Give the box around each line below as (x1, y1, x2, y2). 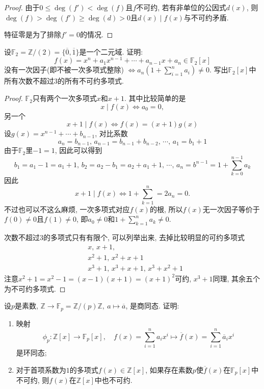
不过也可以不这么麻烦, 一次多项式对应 (4, 203, 130, 214)
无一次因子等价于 (202, 203, 260, 214)
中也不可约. (94, 375, 133, 385)
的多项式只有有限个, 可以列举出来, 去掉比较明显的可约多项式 (43, 232, 245, 243)
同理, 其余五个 (213, 273, 260, 283)
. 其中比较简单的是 (124, 93, 186, 103)
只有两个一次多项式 (32, 93, 97, 103)
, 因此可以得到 (55, 145, 102, 155)
